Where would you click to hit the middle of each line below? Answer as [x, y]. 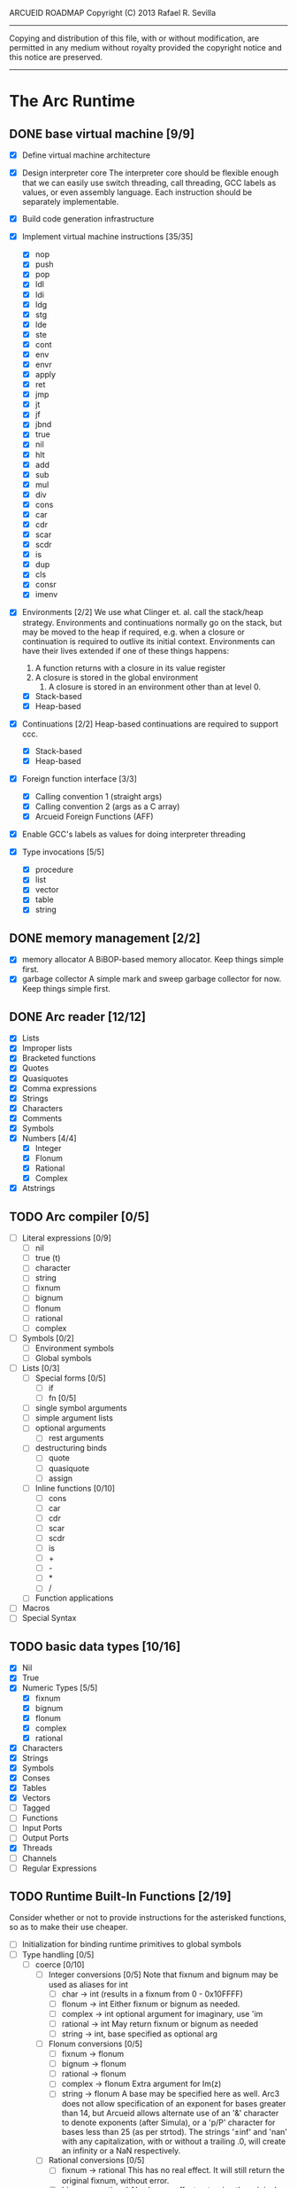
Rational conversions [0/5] [96, 2161]
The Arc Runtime [72, 101]
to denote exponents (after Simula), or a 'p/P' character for [168, 2122]
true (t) [48, 1258]
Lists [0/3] [41, 1367]
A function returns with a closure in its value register [130, 667]
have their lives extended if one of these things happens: [126, 650]
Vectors [36, 1798]
